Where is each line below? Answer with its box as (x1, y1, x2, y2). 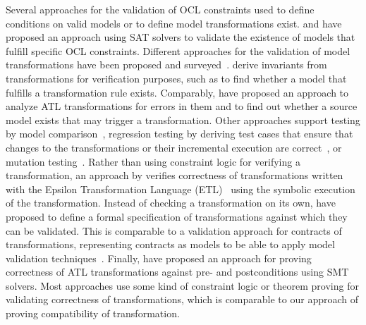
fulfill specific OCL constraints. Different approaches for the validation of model (6, 43, 350, 58)
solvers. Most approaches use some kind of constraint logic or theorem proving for (6, 278, 359, 293)
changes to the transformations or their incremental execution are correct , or (6, 140, 342, 154)
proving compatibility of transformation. (6, 306, 180, 321)
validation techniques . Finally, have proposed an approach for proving (6, 250, 312, 265)
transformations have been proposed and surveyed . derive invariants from (6, 57, 327, 72)
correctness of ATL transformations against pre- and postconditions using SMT (6, 264, 349, 279)
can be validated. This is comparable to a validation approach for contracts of (6, 223, 342, 238)
